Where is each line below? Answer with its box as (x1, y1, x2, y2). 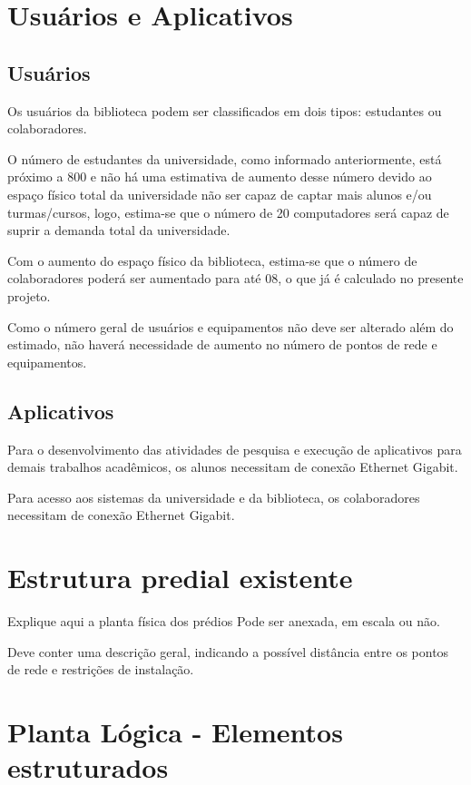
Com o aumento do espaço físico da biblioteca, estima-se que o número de (7, 250, 417, 270)
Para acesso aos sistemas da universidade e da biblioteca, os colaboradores (7, 487, 420, 506)
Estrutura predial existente (7, 559, 353, 596)
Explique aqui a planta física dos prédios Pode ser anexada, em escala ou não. (7, 612, 440, 630)
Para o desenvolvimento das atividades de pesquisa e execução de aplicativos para (7, 439, 462, 458)
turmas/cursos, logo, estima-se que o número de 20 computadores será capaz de (7, 202, 449, 221)
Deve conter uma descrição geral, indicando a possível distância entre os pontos (7, 642, 449, 661)
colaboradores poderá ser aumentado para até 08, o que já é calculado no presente (7, 269, 464, 288)
